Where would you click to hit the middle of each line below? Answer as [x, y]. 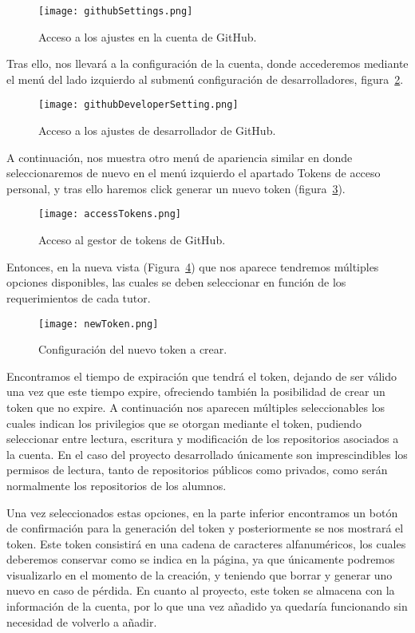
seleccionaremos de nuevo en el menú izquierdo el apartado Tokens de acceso [194, 173]
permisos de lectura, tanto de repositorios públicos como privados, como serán [197, 470]
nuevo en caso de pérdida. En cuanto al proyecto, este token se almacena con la [201, 590]
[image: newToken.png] [99, 324]
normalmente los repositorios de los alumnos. [117, 485]
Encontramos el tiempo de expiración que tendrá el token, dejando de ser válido [202, 376]
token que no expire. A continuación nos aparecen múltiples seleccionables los [196, 407]
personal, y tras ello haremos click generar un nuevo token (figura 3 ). [176, 188]
